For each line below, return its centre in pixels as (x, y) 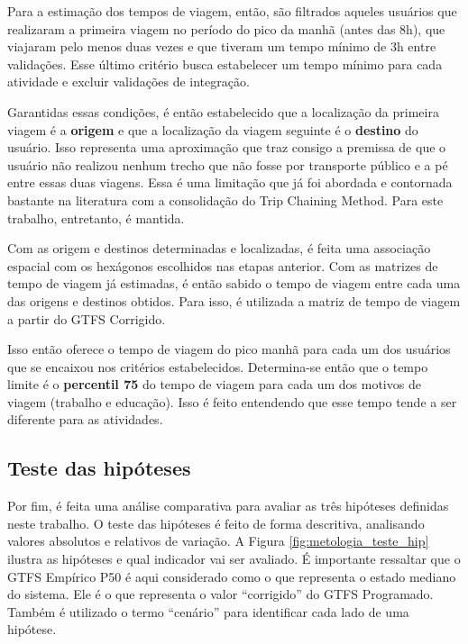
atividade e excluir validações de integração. (128, 82)
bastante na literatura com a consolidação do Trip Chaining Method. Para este (225, 200)
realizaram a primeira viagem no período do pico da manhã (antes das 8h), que (226, 28)
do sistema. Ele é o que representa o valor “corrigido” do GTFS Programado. (220, 594)
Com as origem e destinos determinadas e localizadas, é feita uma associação (219, 248)
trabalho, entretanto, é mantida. (96, 218)
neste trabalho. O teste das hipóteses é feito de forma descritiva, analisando (216, 523)
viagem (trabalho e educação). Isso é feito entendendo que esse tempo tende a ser (232, 401)
